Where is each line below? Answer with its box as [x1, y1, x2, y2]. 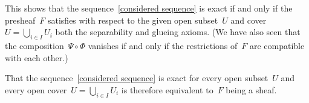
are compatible [249, 39, 305, 51]
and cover [230, 13, 267, 26]
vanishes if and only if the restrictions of [88, 39, 238, 51]
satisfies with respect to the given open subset [47, 13, 218, 26]
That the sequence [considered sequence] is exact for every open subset [5, 71, 268, 84]
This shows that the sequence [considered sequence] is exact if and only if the [5, 2, 293, 14]
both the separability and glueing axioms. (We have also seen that [55, 25, 301, 38]
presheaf [5, 13, 36, 26]
